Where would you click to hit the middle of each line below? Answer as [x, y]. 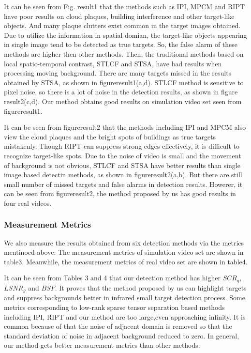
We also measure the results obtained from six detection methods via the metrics [124, 242]
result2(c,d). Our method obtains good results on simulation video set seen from [123, 101]
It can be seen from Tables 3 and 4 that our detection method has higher [112, 278]
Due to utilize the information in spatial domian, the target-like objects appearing [125, 35]
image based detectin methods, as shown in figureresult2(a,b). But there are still [123, 175]
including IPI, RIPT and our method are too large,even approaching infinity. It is [125, 316]
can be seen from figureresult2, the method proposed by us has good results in [120, 193]
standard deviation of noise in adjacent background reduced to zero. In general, [122, 335]
